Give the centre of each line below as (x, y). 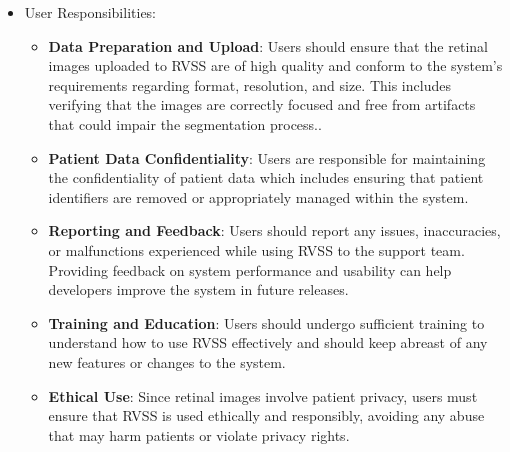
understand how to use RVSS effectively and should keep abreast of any (268, 342)
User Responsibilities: (90, 12)
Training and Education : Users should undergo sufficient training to (266, 322)
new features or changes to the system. (167, 361)
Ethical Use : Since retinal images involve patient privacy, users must (263, 395)
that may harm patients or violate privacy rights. (199, 434)
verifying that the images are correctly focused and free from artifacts (262, 104)
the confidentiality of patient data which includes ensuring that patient (266, 177)
